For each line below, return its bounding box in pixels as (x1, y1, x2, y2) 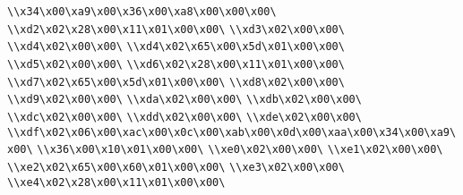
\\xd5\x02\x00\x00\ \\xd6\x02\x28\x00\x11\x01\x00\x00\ (7, 57, 345, 71)
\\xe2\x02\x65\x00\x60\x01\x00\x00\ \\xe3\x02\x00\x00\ (7, 160, 345, 174)
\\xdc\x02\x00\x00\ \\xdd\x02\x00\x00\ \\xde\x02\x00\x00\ (7, 110, 362, 123)
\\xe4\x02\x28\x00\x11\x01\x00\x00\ (7, 175, 226, 189)
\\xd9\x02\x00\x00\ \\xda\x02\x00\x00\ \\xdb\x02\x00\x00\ (7, 93, 362, 106)
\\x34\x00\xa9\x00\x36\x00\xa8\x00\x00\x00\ (7, 5, 277, 18)
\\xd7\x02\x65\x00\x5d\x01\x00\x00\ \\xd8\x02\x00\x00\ (7, 75, 345, 89)
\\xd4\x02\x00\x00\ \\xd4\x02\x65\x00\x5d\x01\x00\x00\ (7, 40, 345, 54)
